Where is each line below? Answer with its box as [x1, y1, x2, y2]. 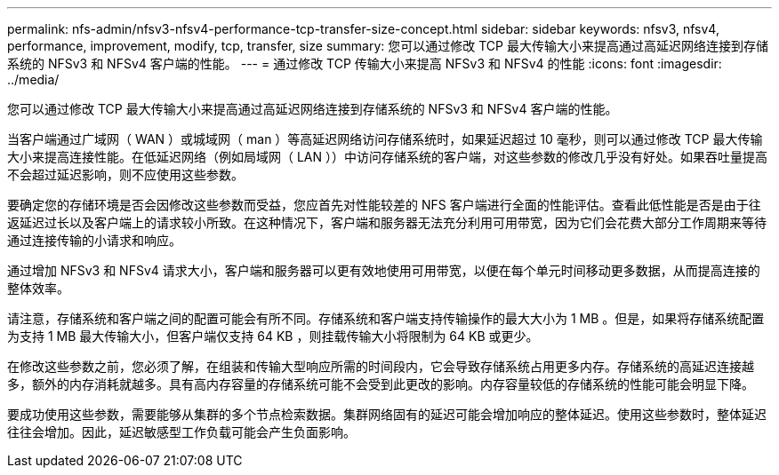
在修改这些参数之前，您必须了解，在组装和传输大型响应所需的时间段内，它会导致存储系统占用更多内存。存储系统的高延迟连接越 [7, 359, 754, 374]
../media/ [7, 72, 60, 87]
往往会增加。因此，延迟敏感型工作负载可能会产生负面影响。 [7, 424, 356, 439]
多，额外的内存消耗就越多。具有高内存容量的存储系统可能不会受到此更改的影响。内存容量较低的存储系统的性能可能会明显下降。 [7, 376, 754, 392]
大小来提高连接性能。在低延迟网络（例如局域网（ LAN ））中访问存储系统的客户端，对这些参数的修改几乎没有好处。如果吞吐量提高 [7, 149, 767, 164]
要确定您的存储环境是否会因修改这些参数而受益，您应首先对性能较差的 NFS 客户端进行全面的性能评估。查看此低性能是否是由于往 [7, 197, 761, 212]
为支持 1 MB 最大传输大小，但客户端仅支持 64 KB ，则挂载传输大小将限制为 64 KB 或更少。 [7, 329, 539, 344]
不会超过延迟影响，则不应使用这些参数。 [7, 167, 244, 182]
